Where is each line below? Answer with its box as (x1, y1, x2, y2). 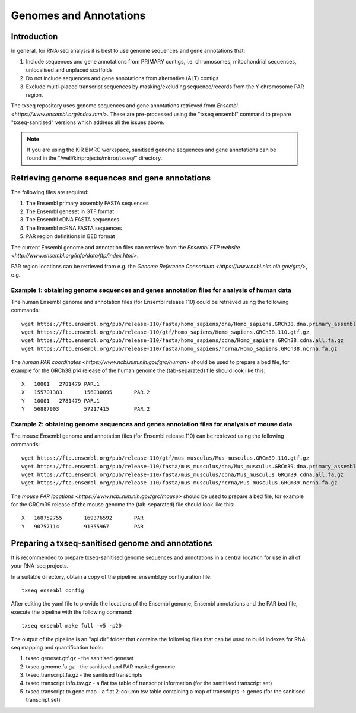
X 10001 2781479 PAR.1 (21, 381, 100, 388)
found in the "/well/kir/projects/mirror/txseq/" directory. (27, 154, 163, 161)
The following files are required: (11, 189, 89, 196)
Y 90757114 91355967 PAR (21, 523, 144, 530)
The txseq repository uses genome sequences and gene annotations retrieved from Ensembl (11, 102, 239, 109)
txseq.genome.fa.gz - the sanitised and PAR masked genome (26, 663, 176, 670)
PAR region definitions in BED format (26, 233, 115, 240)
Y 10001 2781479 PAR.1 (21, 397, 100, 404)
